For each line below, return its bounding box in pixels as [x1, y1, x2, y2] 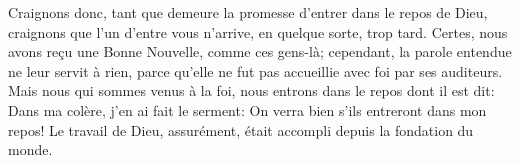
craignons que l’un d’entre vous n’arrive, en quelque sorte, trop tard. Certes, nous [8, 21, 508, 42]
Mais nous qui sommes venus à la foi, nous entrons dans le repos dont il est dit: [8, 80, 495, 101]
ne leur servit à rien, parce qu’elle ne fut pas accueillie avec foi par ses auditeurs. [8, 60, 503, 81]
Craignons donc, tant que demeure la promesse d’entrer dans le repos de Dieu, [8, 2, 488, 22]
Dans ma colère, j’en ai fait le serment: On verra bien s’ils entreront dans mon [8, 99, 487, 120]
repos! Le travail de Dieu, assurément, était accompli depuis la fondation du [8, 119, 474, 140]
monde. [8, 139, 53, 160]
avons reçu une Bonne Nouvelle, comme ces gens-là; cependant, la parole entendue [8, 41, 512, 62]
